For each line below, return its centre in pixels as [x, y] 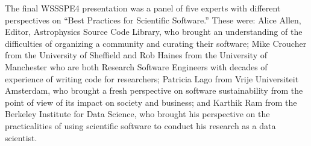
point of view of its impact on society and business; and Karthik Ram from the [151, 102]
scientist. [21, 137]
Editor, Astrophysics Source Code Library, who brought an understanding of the [154, 32]
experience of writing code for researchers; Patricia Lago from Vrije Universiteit [152, 78]
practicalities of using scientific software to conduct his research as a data [140, 125]
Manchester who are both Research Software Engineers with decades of [136, 66]
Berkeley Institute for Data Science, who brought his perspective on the [137, 114]
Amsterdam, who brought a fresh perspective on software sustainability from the [154, 90]
